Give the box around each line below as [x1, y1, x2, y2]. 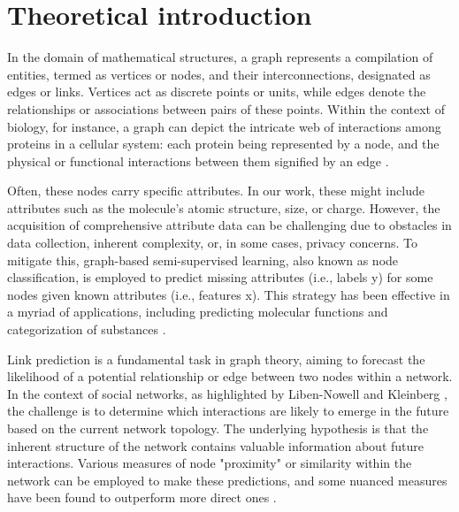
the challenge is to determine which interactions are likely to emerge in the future [7, 401, 449, 420]
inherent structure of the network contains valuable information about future [7, 436, 425, 455]
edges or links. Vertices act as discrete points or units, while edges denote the [7, 82, 426, 101]
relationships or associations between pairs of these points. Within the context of [7, 99, 446, 118]
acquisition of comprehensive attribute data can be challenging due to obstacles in [7, 216, 452, 234]
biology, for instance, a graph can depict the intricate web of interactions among [7, 117, 441, 135]
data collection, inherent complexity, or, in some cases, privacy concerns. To [7, 233, 417, 252]
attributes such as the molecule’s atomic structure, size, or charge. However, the [7, 198, 440, 217]
